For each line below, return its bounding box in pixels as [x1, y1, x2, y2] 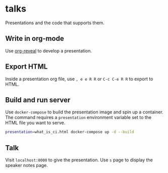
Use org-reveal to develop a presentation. [5, 47, 92, 53]
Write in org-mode [5, 34, 64, 43]
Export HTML [5, 63, 48, 71]
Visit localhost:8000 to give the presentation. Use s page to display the [5, 157, 153, 163]
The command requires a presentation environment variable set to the [5, 114, 152, 121]
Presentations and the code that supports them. [5, 20, 105, 26]
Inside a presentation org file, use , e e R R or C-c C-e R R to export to [5, 76, 153, 82]
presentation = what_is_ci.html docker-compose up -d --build [5, 130, 135, 135]
